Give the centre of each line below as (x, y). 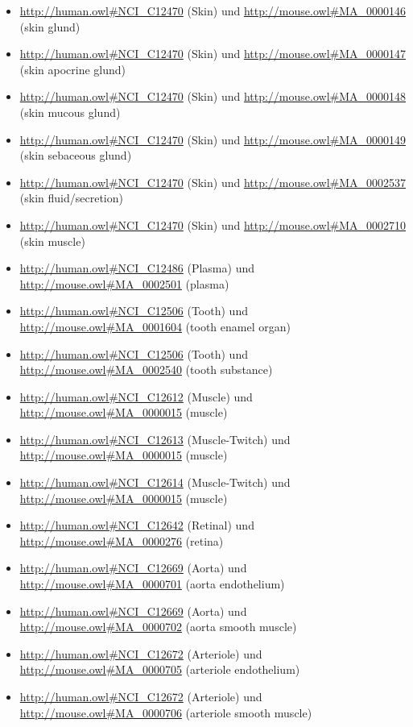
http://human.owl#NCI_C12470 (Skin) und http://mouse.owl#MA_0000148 (213, 96)
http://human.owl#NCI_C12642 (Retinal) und (137, 525)
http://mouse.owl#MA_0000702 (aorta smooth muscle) (158, 627)
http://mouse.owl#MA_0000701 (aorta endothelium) (152, 584)
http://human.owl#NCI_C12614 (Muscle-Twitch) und (155, 482)
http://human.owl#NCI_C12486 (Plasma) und (137, 268)
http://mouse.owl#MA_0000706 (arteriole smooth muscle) (166, 712)
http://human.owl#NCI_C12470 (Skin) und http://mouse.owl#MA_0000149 (213, 139)
